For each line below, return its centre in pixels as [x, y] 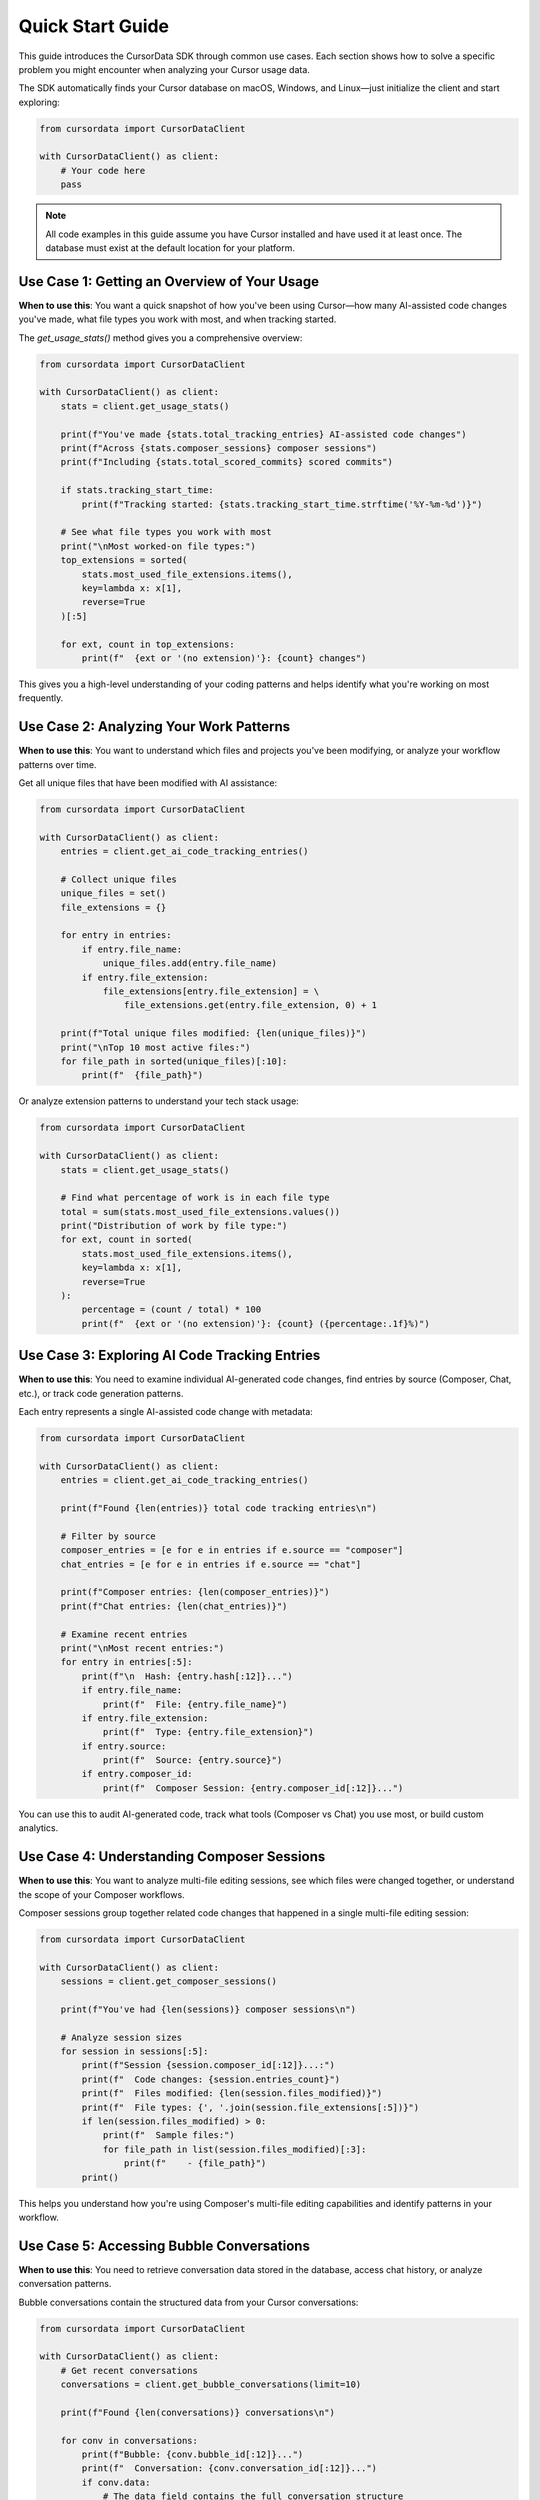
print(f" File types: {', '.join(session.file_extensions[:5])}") [250, 2107]
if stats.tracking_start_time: [137, 490]
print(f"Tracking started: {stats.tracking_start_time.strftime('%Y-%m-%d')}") [282, 504]
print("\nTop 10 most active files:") [155, 1047]
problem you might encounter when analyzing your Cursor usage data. [164, 69]
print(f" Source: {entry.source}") [192, 1760]
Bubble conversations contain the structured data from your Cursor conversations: [188, 2302]
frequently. [41, 698]
